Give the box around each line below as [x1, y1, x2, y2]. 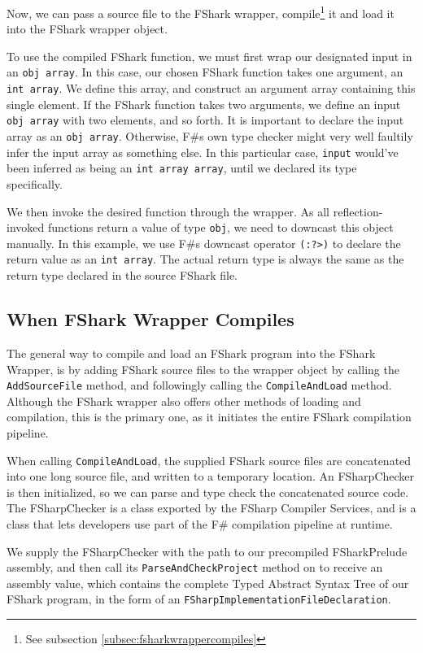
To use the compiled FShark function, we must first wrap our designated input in [7, 47, 412, 64]
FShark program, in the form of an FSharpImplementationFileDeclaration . [7, 590, 391, 607]
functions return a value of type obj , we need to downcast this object [47, 219, 394, 236]
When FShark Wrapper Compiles [7, 307, 294, 332]
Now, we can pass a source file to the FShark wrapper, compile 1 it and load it [7, 2, 395, 21]
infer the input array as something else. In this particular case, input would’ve [7, 143, 399, 160]
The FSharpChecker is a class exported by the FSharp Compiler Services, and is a [7, 499, 416, 516]
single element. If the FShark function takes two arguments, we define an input [7, 95, 401, 112]
